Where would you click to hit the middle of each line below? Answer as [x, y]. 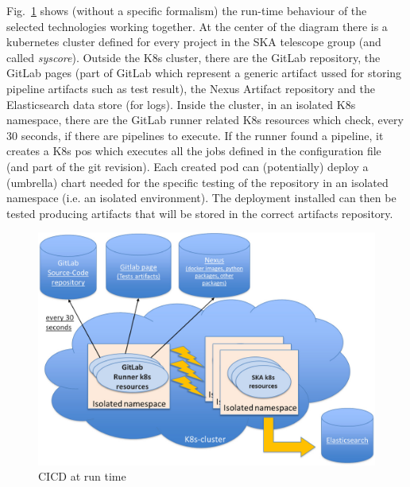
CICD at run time [82, 476]
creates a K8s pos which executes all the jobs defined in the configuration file [194, 151]
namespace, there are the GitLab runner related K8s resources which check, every [205, 120]
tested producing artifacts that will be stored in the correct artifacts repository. [200, 213]
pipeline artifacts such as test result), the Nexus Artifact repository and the [191, 88]
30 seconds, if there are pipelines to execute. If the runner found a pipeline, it [195, 135]
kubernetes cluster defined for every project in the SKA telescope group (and [194, 42]
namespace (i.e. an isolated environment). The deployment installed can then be [201, 198]
